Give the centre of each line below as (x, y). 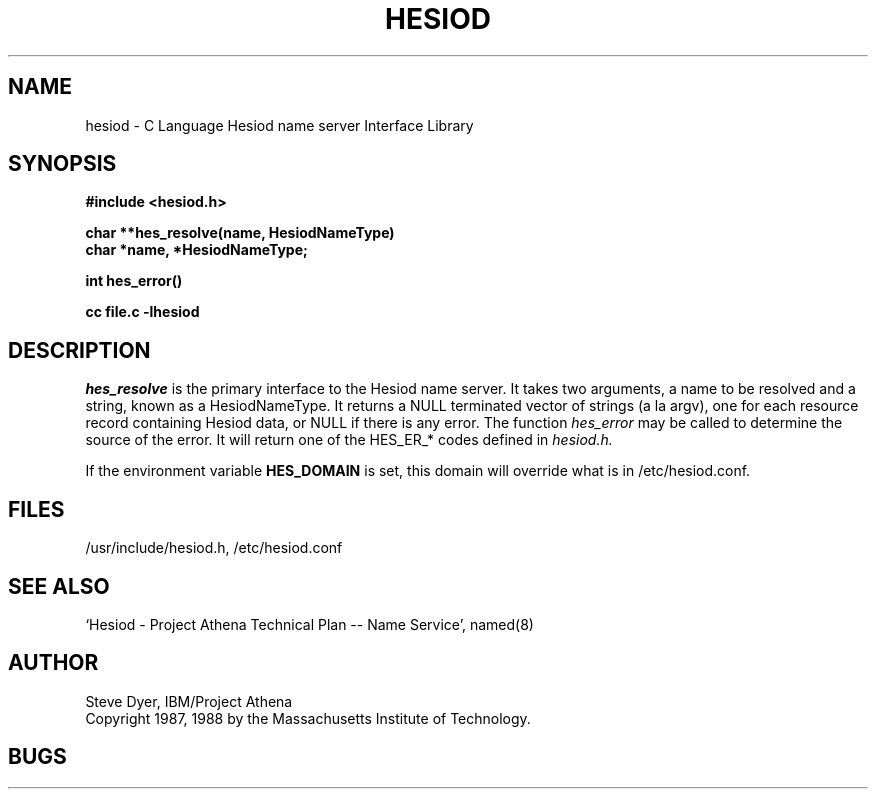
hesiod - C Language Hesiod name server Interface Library (279, 125)
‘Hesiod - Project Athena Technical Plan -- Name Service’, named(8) (309, 624)
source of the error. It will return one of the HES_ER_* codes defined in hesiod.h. (349, 440)
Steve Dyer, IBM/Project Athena (189, 701)
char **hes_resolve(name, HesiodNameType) (240, 233)
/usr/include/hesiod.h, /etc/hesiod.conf (214, 548)
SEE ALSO (59, 586)
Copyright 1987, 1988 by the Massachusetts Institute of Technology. (308, 718)
